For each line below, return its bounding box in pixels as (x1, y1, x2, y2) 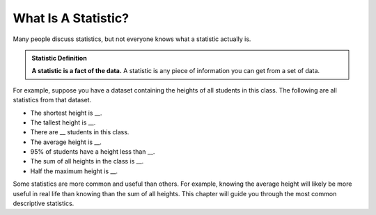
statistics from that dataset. (13, 96, 92, 104)
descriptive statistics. (13, 199, 75, 208)
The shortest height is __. (30, 109, 102, 117)
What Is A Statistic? (13, 10, 129, 26)
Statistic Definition (31, 54, 87, 62)
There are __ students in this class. (30, 128, 130, 136)
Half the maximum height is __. (30, 167, 118, 175)
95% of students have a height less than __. (30, 148, 155, 156)
